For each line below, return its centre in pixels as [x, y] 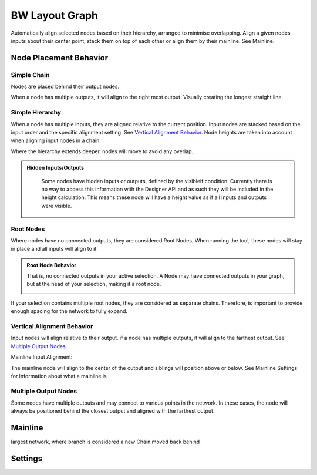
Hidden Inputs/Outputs [55, 168]
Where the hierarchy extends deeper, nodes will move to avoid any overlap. [102, 151]
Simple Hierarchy [36, 113]
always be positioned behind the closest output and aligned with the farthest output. [113, 411]
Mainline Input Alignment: [42, 357]
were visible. [57, 206]
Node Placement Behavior [60, 58]
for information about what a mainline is [59, 376]
